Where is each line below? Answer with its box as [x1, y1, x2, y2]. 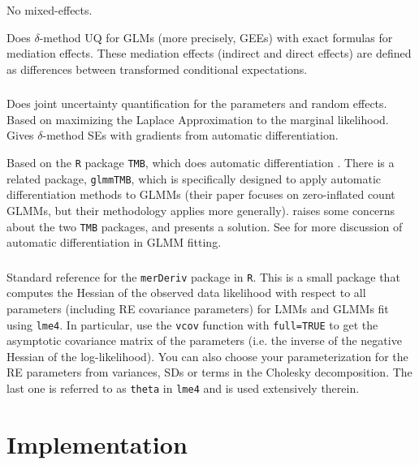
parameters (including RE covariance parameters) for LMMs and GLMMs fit [6, 300, 389, 316]
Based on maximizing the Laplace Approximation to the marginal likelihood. [6, 110, 389, 127]
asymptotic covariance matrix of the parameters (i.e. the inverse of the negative [6, 332, 402, 349]
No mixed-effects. [6, 2, 93, 18]
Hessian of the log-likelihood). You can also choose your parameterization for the [6, 347, 408, 364]
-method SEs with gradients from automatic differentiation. [42, 127, 339, 144]
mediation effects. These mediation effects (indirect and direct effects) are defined [6, 45, 412, 62]
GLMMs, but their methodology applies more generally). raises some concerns [6, 201, 395, 218]
